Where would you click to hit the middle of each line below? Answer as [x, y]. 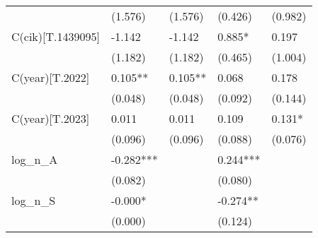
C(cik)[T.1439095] [56, 36]
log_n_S [34, 200]
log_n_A [35, 159]
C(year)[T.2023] [51, 118]
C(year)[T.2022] [51, 77]
